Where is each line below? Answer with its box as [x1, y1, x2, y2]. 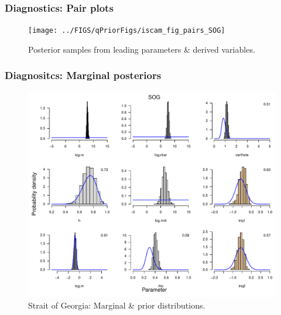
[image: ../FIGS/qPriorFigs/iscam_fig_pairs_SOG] [28, 26, 225, 35]
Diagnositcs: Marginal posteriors [5, 68, 162, 83]
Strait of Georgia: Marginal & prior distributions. [28, 299, 205, 311]
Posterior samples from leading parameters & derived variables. [28, 43, 255, 55]
